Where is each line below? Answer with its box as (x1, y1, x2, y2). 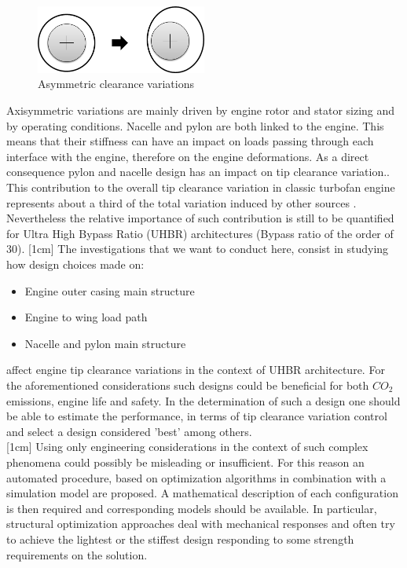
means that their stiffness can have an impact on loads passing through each (6, 133, 374, 149)
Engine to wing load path (24, 309, 148, 325)
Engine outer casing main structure (24, 282, 195, 299)
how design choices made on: (6, 256, 145, 273)
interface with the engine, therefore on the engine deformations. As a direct (6, 148, 369, 164)
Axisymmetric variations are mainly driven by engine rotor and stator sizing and (6, 102, 395, 119)
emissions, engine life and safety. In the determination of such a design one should (6, 392, 401, 409)
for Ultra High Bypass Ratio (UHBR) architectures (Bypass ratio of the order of (6, 225, 394, 241)
